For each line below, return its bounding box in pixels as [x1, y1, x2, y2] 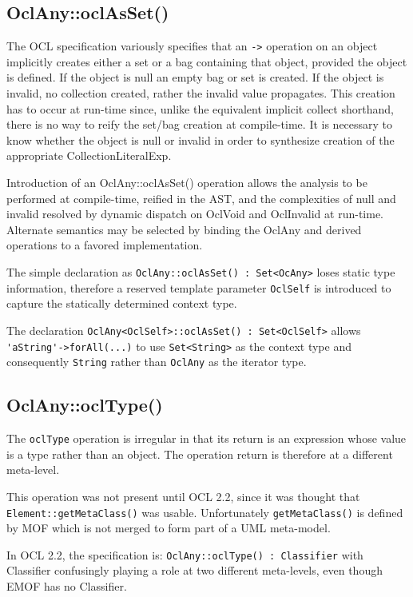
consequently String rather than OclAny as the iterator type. [6, 353, 307, 370]
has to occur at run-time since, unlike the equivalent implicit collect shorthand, [6, 100, 394, 117]
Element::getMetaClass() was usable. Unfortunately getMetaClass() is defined [6, 503, 403, 520]
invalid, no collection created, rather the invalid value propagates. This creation [6, 85, 395, 101]
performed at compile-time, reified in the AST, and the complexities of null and [6, 189, 396, 206]
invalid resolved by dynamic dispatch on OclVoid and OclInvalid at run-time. [6, 205, 383, 222]
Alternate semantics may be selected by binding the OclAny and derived [6, 221, 362, 237]
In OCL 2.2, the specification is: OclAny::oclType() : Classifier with [6, 546, 363, 563]
